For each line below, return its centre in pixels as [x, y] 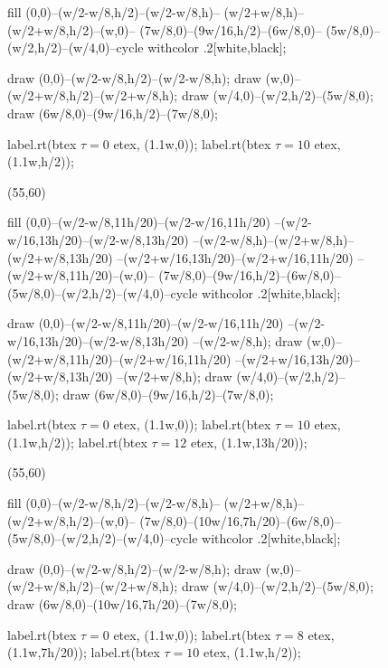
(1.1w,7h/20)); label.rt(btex [84, 652]
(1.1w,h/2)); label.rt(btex [77, 442]
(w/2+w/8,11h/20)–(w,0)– [81, 275]
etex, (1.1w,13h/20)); [249, 442]
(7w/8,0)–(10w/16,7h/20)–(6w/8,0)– [240, 520]
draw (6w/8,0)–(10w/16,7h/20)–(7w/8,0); [123, 604]
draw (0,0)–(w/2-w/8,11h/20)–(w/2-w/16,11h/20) [146, 323]
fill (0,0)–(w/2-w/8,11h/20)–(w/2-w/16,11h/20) [139, 222]
